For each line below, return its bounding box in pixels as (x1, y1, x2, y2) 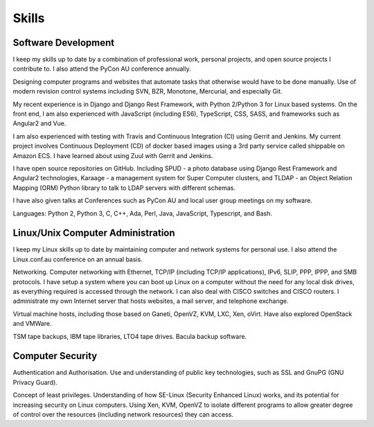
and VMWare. (12, 320, 52, 328)
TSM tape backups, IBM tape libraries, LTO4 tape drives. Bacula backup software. (12, 332, 247, 340)
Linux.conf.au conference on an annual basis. (12, 255, 143, 263)
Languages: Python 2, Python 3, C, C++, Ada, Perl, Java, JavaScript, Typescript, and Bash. (12, 209, 273, 218)
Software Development (12, 37, 115, 49)
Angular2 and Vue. (12, 119, 66, 128)
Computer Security (12, 350, 98, 362)
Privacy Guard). (12, 378, 58, 386)
